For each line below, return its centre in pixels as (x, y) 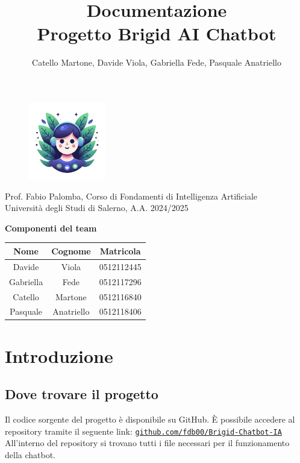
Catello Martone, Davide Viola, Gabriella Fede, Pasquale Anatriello (157, 62)
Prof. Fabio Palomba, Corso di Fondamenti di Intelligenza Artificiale (131, 196)
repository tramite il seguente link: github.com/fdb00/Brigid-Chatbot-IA (143, 431)
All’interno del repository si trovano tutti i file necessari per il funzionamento (147, 443)
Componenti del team (51, 228)
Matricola (120, 250)
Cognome (71, 250)
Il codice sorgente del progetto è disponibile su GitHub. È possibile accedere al (150, 419)
